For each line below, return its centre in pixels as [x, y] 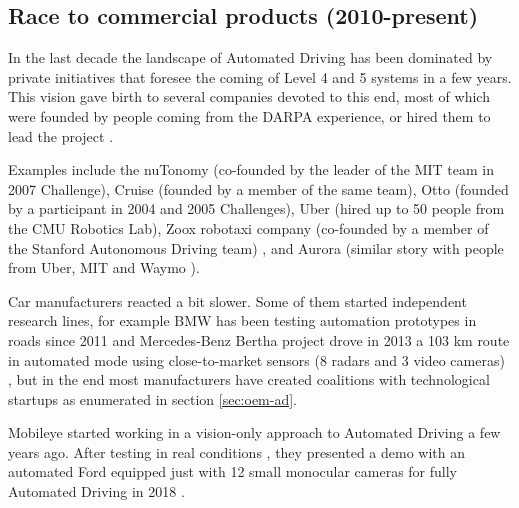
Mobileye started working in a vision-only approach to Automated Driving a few [254, 432]
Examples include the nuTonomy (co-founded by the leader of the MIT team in [251, 169]
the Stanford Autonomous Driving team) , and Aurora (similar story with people [256, 247]
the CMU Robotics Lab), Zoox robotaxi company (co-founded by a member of [248, 227]
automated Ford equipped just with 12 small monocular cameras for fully [233, 471]
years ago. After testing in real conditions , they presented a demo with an [237, 451]
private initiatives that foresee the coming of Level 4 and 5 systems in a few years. [260, 76]
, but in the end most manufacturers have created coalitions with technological [249, 379]
